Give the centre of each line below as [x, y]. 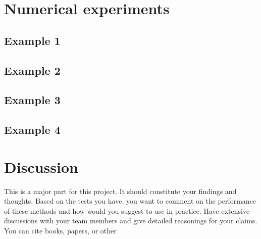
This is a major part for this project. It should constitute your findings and [120, 191]
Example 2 [32, 70]
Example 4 [32, 130]
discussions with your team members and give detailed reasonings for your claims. [131, 221]
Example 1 [32, 40]
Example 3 [32, 100]
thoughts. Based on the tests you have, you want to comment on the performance [130, 201]
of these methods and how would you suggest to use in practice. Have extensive [127, 210]
